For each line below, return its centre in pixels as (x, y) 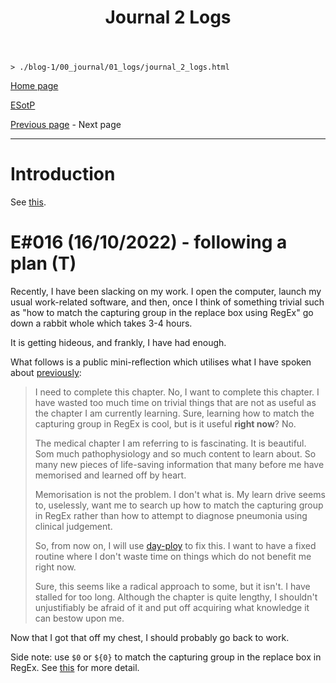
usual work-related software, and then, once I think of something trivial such (167, 302)
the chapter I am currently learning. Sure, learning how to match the (174, 413)
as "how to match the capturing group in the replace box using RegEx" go (162, 313)
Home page (34, 86)
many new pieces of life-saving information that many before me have (179, 465)
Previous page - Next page (66, 125)
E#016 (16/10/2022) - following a (149, 242)
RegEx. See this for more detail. (75, 668)
